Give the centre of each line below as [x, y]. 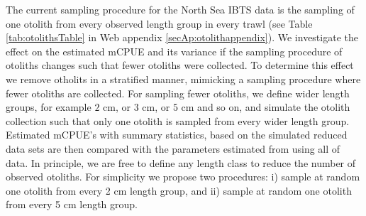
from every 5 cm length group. [72, 204]
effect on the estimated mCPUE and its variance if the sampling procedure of [174, 51]
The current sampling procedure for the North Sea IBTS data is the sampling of [180, 9]
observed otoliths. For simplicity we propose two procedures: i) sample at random [183, 177]
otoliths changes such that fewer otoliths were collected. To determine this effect [180, 65]
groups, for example [49, 107]
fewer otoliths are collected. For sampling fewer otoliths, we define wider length [178, 93]
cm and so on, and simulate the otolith [266, 107]
